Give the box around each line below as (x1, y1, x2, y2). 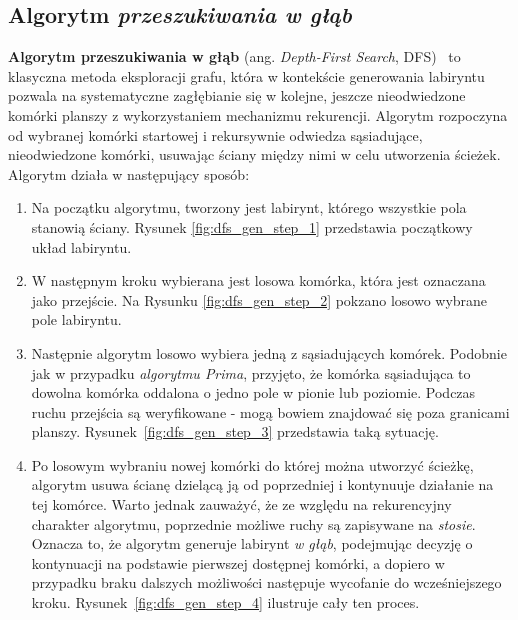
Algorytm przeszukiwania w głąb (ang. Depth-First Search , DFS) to (8, 46, 461, 67)
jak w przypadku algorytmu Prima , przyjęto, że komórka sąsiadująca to (31, 362, 471, 383)
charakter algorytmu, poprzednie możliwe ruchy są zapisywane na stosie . (31, 513, 476, 534)
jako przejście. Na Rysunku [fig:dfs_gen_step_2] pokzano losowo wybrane (31, 289, 488, 310)
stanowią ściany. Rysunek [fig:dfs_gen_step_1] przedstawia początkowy (31, 216, 473, 237)
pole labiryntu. (31, 309, 122, 330)
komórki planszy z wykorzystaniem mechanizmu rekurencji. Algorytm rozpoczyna (8, 104, 508, 125)
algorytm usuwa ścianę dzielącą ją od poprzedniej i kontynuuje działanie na (31, 474, 494, 495)
